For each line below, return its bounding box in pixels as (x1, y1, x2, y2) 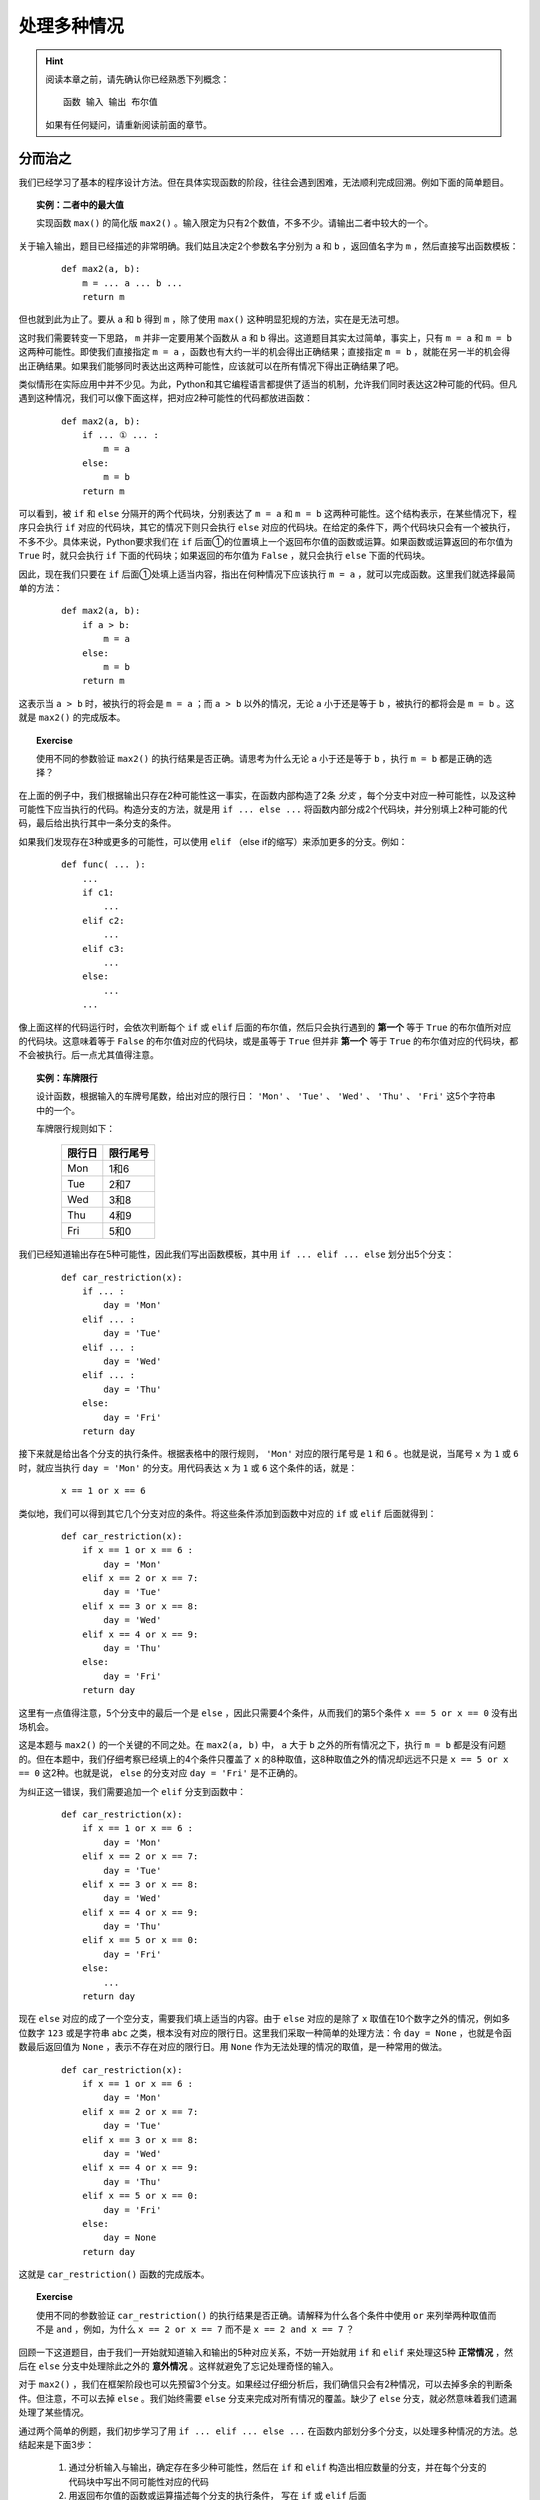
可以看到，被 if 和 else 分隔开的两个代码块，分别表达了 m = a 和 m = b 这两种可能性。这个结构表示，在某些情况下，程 (18, 508, 517, 520)
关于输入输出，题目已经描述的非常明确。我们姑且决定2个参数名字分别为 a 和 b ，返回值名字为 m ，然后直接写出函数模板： (18, 240, 519, 252)
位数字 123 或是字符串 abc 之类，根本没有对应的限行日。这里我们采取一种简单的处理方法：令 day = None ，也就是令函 (18, 2026, 512, 2039)
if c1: (81, 887, 115, 899)
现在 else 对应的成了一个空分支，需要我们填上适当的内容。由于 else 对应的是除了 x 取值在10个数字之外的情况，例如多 (18, 2013, 511, 2025)
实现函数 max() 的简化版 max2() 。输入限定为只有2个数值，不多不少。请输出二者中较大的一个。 (36, 217, 434, 229)
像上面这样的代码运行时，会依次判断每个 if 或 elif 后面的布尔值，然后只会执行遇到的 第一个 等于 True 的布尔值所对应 (18, 1021, 512, 1033)
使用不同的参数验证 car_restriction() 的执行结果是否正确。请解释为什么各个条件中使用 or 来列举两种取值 (36, 2309, 488, 2321)
